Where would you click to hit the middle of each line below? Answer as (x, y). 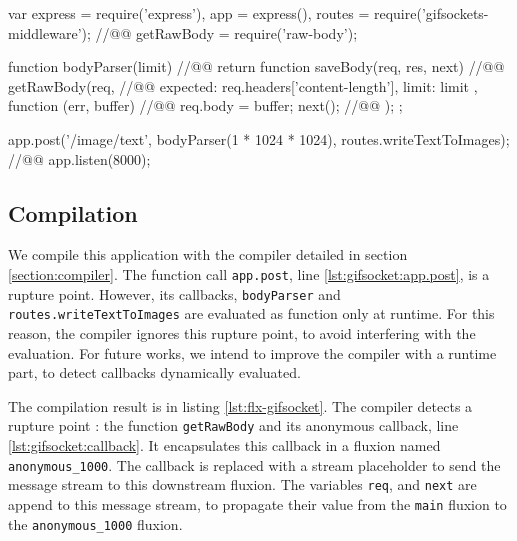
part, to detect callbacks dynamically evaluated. (154, 372)
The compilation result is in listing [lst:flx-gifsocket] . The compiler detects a (240, 405)
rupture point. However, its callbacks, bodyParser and (174, 293)
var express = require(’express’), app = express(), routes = (189, 13)
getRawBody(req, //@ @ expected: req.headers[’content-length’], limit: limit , (243, 85)
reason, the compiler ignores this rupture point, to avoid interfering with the (242, 332)
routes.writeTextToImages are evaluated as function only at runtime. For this (251, 313)
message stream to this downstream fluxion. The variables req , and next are (242, 484)
